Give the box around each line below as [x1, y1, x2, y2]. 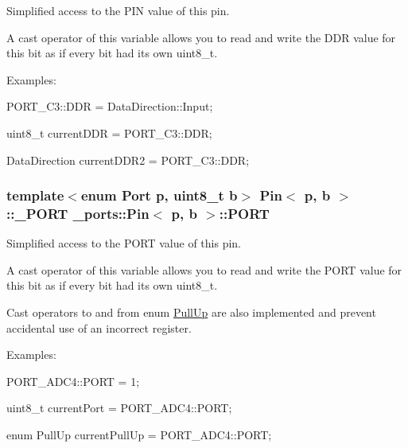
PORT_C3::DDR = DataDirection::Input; [6, 98, 213, 115]
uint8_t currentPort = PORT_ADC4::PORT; [6, 399, 232, 416]
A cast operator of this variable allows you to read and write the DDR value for [6, 29, 396, 45]
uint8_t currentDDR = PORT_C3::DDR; [6, 124, 212, 141]
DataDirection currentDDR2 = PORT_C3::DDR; [6, 151, 250, 168]
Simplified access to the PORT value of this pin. [6, 235, 242, 251]
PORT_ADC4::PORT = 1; [6, 372, 140, 389]
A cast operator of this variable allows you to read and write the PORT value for [6, 261, 402, 278]
